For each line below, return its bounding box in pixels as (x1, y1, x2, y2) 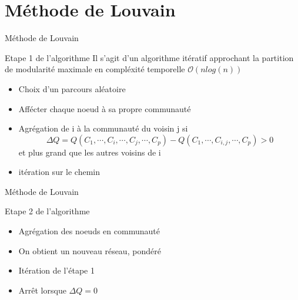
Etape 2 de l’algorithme (5, 205, 90, 217)
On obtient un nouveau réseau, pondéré (18, 244, 161, 257)
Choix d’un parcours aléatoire (18, 82, 126, 95)
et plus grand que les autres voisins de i (18, 146, 161, 158)
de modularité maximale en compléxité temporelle (5, 63, 185, 75)
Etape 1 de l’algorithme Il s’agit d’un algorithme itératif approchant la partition (5, 51, 294, 63)
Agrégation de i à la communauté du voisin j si (18, 122, 188, 134)
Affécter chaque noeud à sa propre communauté (18, 102, 191, 114)
